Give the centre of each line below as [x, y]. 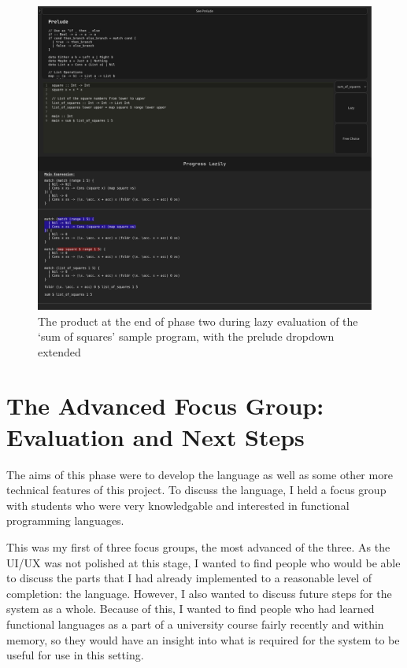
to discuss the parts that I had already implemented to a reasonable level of [189, 578]
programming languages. [65, 520]
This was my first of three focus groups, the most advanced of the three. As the [198, 546]
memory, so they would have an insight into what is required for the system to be [203, 639]
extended [59, 351]
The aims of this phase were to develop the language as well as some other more [200, 474]
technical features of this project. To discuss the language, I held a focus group [196, 490]
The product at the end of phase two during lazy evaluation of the [198, 321]
